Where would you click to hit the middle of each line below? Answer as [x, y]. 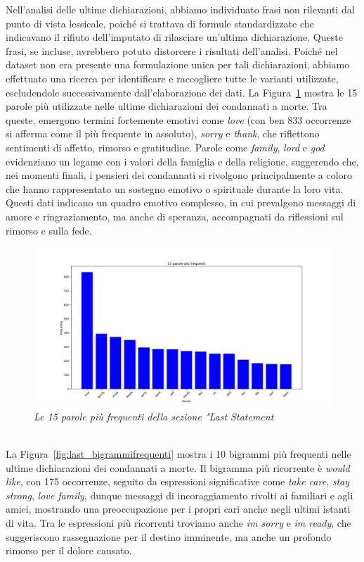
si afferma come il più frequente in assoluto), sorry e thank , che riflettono [163, 133]
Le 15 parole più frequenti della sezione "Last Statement [154, 416]
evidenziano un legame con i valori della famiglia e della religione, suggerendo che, [182, 161]
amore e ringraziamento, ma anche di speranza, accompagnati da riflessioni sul [175, 216]
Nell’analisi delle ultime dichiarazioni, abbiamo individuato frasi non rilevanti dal [180, 9]
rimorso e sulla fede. [49, 230]
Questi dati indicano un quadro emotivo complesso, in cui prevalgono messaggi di [181, 202]
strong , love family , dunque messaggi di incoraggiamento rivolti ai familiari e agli [180, 495]
